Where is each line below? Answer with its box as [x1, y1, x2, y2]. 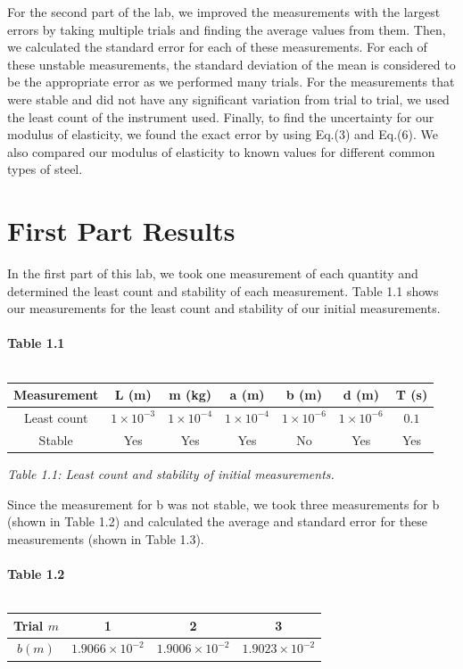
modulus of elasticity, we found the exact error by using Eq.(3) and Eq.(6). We [7, 125, 438, 144]
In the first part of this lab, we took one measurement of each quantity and [7, 264, 418, 283]
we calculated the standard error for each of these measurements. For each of [7, 37, 427, 56]
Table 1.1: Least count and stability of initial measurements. [7, 464, 335, 483]
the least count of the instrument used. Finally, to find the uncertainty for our [7, 107, 434, 126]
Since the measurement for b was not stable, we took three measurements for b [7, 494, 440, 513]
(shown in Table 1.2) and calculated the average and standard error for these [7, 512, 428, 531]
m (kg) [169, 385, 212, 404]
